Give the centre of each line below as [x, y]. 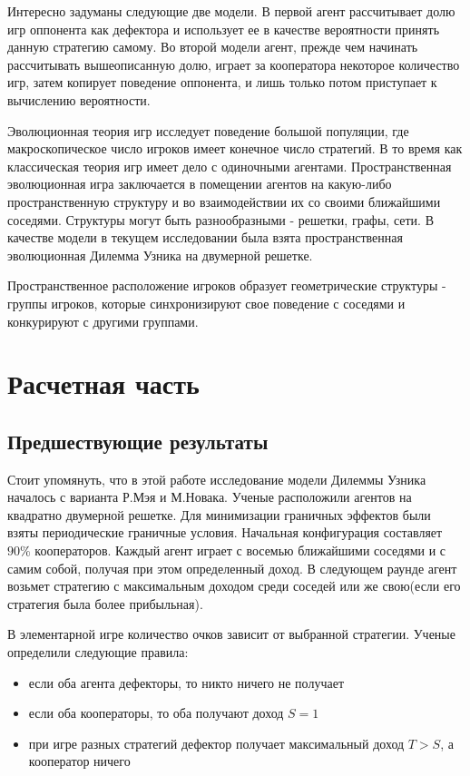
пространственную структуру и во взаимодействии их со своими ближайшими [224, 201]
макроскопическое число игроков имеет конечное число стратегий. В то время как [235, 148]
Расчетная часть [103, 383]
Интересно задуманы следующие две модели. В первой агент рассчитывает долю [231, 11]
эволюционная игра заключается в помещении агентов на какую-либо [200, 184]
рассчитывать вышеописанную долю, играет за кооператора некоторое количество [234, 64]
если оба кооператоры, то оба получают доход [156, 713]
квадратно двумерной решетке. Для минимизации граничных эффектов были [219, 514]
